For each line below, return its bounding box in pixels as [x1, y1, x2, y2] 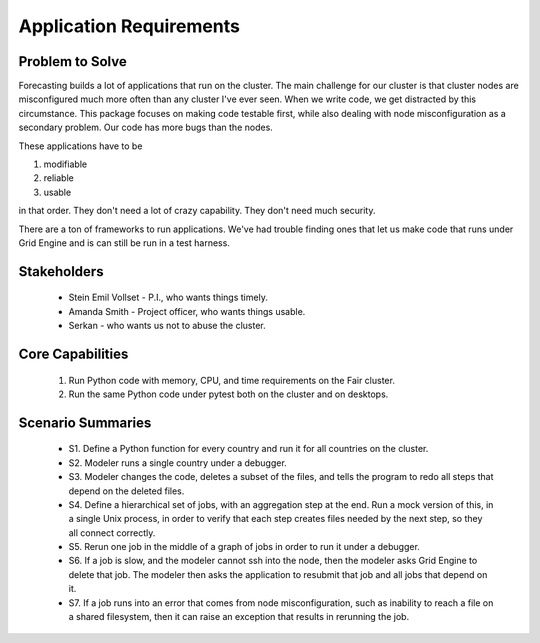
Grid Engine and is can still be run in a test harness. [18, 236, 230, 249]
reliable [43, 172, 74, 184]
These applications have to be [18, 140, 143, 152]
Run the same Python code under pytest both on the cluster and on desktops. [68, 388, 389, 400]
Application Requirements [18, 15, 240, 37]
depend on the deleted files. [68, 485, 185, 497]
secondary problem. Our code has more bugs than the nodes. [18, 121, 274, 134]
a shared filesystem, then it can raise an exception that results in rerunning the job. [68, 611, 410, 623]
